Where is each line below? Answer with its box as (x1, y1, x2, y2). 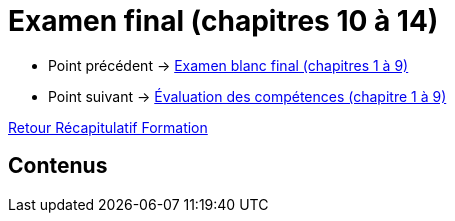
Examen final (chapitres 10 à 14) (8, 4, 439, 38)
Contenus (8, 153, 108, 179)
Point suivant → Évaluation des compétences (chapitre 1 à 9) (48, 87, 447, 105)
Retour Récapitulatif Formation (8, 118, 208, 136)
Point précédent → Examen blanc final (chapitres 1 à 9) (48, 56, 409, 74)
